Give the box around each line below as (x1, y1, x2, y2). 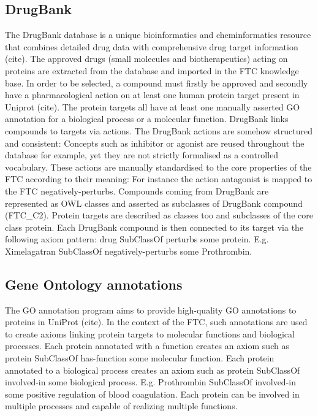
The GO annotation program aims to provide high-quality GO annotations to (5, 303, 297, 316)
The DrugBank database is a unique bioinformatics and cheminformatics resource (5, 28, 311, 41)
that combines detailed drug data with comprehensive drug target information (5, 40, 298, 53)
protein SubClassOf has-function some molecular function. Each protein (5, 352, 274, 364)
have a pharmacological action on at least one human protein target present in (5, 88, 300, 101)
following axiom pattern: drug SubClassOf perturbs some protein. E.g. (5, 233, 269, 245)
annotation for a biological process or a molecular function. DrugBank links (5, 112, 289, 125)
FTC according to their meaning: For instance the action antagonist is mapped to (5, 172, 312, 185)
